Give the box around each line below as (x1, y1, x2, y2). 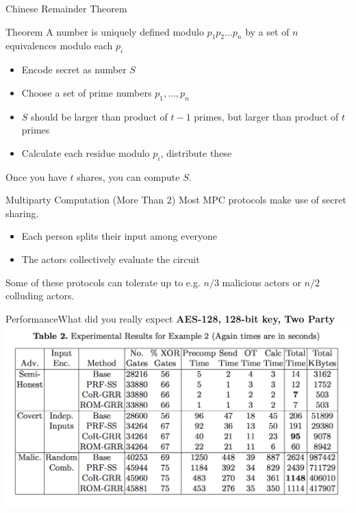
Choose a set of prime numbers (21, 85, 152, 99)
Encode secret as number (21, 62, 127, 77)
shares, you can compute (77, 169, 180, 184)
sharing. (5, 205, 39, 220)
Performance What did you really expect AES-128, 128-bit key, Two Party (5, 311, 335, 325)
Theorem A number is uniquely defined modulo (5, 24, 204, 38)
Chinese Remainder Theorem (5, 1, 127, 15)
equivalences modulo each (5, 38, 113, 53)
